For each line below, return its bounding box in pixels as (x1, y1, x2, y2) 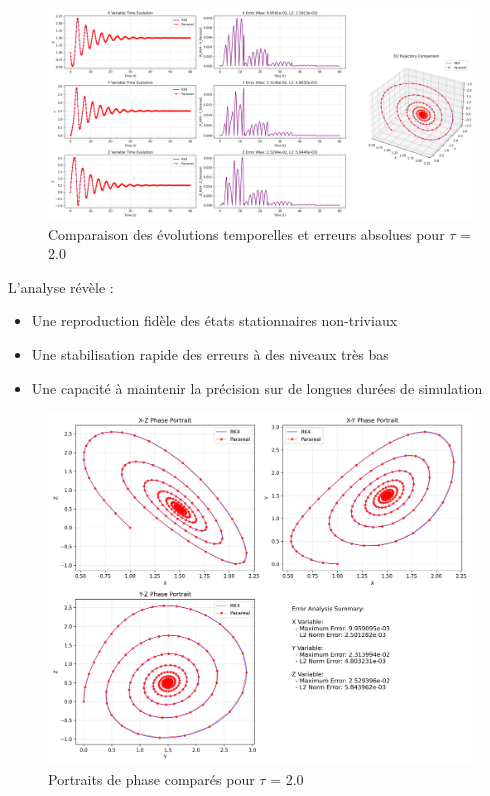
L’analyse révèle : (8, 276, 114, 297)
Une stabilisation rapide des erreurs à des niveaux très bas (31, 343, 389, 364)
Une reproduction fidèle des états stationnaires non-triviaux (31, 310, 398, 331)
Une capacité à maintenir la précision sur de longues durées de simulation (31, 377, 483, 398)
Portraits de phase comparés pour (48, 768, 255, 789)
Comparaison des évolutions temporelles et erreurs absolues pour (48, 223, 445, 244)
